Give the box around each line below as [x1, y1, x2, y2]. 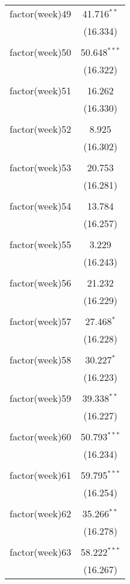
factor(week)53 [10, 160, 71, 174]
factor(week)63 [10, 545, 71, 559]
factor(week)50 [10, 45, 71, 59]
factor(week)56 [10, 276, 71, 290]
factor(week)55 [10, 237, 71, 251]
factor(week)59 [10, 391, 71, 405]
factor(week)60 [10, 430, 71, 443]
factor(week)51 [10, 84, 71, 97]
